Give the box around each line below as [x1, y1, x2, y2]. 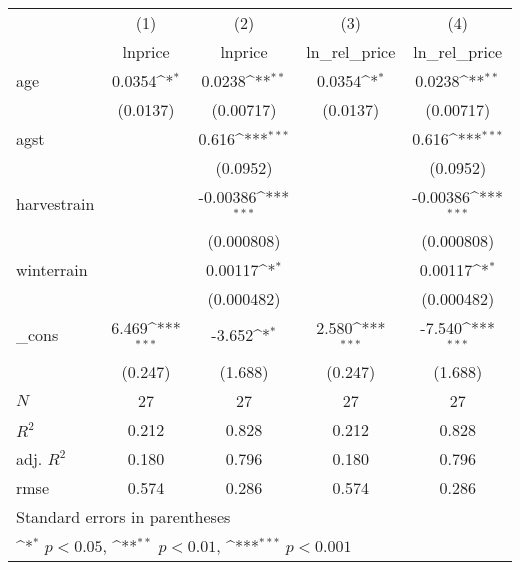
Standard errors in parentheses [16, 504, 231, 528]
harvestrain [16, 192, 95, 216]
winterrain [16, 257, 88, 281]
